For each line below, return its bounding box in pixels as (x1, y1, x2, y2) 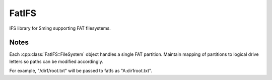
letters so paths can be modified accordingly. (9, 58, 103, 64)
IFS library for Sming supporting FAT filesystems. (9, 25, 111, 31)
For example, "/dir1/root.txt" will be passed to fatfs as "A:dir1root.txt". (9, 68, 152, 74)
